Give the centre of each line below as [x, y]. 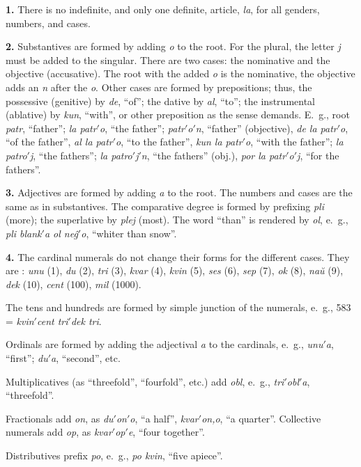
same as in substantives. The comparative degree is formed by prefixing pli [165, 206]
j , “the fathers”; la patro [81, 155]
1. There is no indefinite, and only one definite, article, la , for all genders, [163, 9]
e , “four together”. [166, 432]
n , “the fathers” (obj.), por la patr [214, 155]
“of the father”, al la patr [59, 142]
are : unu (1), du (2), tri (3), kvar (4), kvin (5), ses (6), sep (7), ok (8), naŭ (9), [175, 270]
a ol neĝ [61, 233]
